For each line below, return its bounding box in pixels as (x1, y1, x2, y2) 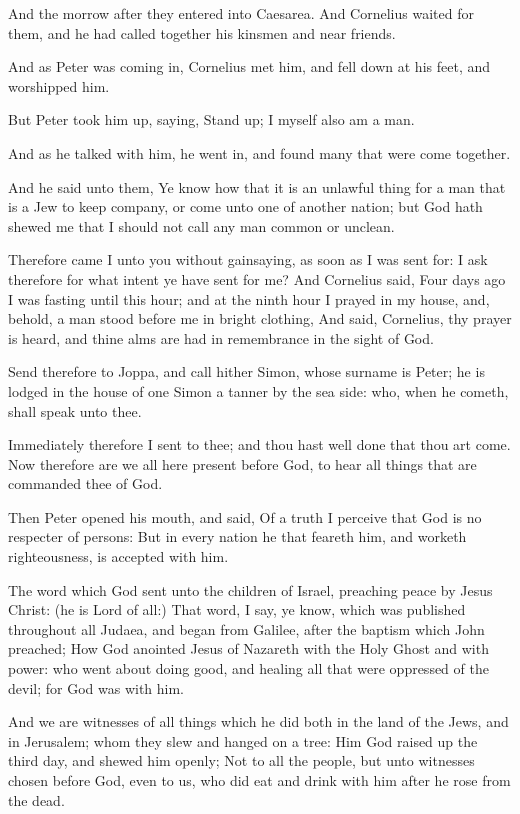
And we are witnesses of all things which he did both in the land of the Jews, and (8, 711, 509, 732)
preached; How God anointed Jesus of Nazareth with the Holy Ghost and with (8, 638, 489, 659)
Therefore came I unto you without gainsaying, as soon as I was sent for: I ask (8, 249, 488, 270)
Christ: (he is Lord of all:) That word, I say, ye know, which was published (8, 599, 466, 620)
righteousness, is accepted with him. (8, 546, 229, 567)
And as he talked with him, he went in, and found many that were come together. (8, 142, 511, 163)
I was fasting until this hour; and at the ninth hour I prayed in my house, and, (8, 288, 490, 309)
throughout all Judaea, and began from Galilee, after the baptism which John (8, 618, 485, 639)
